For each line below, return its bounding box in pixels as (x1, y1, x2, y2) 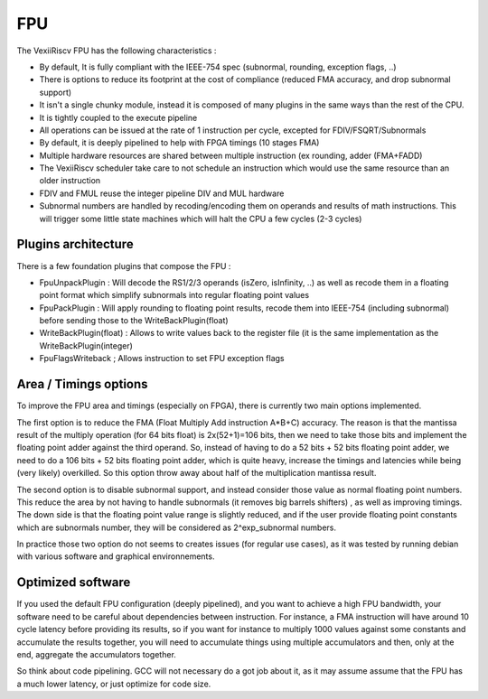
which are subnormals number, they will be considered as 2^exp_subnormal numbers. (16, 522, 337, 533)
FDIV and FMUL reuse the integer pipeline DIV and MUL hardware (39, 188, 285, 199)
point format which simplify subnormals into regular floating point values (39, 290, 310, 301)
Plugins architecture (16, 237, 135, 252)
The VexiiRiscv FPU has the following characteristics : (16, 45, 217, 56)
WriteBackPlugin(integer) (39, 340, 133, 351)
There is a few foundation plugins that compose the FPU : (16, 260, 231, 271)
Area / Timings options (16, 377, 148, 392)
